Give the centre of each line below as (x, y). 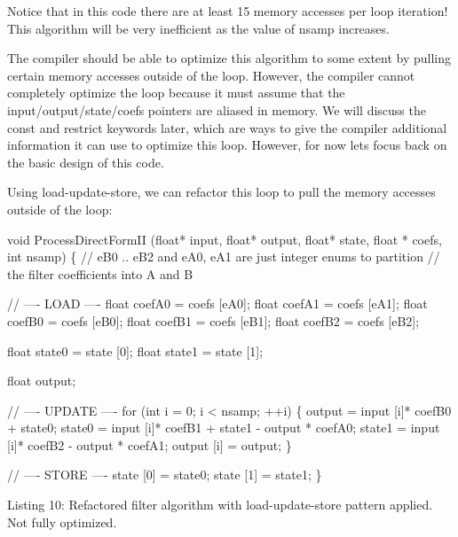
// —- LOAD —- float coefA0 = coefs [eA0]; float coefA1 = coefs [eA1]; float (217, 304)
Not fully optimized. (62, 521)
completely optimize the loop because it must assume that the (176, 93)
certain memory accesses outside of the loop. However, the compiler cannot (211, 75)
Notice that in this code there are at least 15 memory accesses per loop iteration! (228, 11)
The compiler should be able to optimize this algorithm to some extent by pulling (229, 58)
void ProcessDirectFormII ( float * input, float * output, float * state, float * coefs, (225, 239)
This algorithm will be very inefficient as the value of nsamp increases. (198, 28)
